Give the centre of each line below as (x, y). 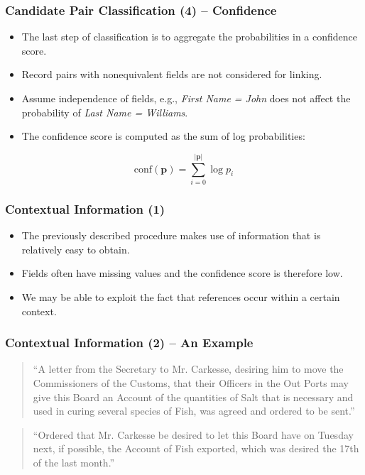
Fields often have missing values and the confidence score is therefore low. (182, 273)
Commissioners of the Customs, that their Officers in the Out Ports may (191, 382)
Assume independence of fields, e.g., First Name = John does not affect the (186, 98)
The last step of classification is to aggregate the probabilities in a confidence (190, 37)
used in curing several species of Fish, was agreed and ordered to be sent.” (194, 411)
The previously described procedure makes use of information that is (171, 235)
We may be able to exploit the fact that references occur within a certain (181, 296)
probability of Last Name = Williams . (105, 112)
